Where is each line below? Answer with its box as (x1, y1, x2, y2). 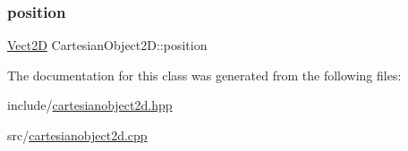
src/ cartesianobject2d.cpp (7, 126, 148, 144)
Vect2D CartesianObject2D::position (7, 36, 208, 55)
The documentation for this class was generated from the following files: (7, 65, 402, 84)
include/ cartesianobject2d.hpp (7, 96, 173, 114)
